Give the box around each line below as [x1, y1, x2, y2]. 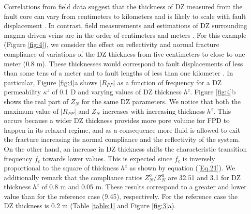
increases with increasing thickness [103, 106, 205, 116]
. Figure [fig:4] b [190, 87, 236, 97]
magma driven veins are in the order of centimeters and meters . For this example [4, 30, 247, 40]
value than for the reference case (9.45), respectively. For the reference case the [4, 191, 238, 201]
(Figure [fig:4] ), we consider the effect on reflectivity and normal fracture [4, 39, 220, 49]
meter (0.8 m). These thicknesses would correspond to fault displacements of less [4, 58, 243, 68]
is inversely [182, 153, 215, 163]
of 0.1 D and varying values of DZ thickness [52, 87, 182, 97]
